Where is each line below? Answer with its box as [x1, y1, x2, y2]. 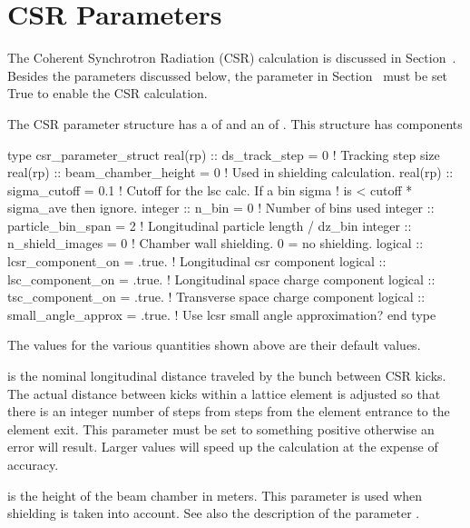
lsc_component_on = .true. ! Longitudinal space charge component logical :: [7, 269, 436, 288]
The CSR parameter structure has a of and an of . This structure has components [7, 114, 463, 133]
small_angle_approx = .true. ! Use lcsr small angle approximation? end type [7, 304, 436, 324]
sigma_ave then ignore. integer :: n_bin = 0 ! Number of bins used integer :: [7, 198, 435, 217]
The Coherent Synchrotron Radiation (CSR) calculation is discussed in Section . [7, 48, 456, 67]
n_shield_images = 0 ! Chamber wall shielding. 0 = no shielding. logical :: [7, 234, 424, 253]
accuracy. [7, 455, 59, 473]
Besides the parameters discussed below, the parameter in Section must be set [7, 65, 448, 85]
